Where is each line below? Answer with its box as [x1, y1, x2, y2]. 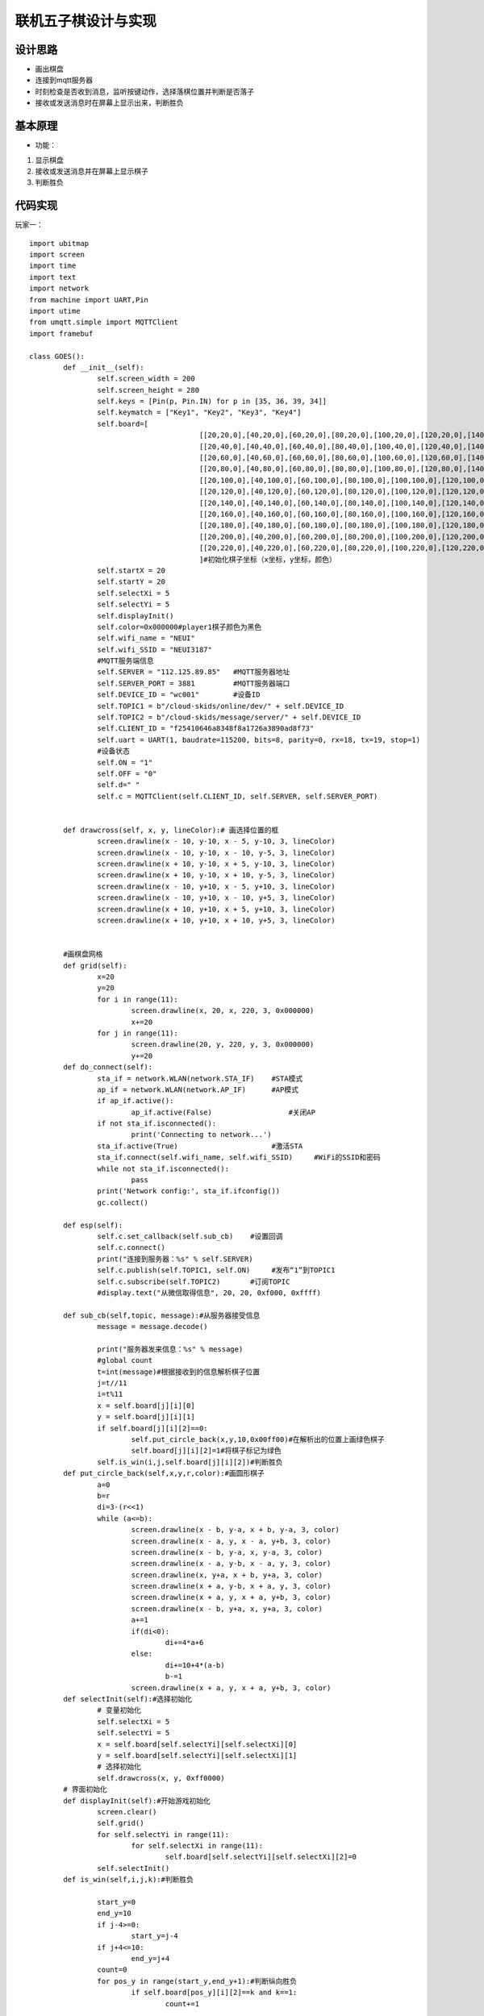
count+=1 [165, 1999, 200, 2008]
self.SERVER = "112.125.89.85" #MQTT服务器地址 [97, 668, 290, 677]
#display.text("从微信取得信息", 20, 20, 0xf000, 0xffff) [97, 1288, 322, 1297]
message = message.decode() [97, 1322, 209, 1331]
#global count [97, 1356, 153, 1365]
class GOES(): [29, 352, 85, 360]
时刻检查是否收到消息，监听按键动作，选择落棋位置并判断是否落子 [35, 86, 254, 96]
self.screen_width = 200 [97, 374, 195, 383]
